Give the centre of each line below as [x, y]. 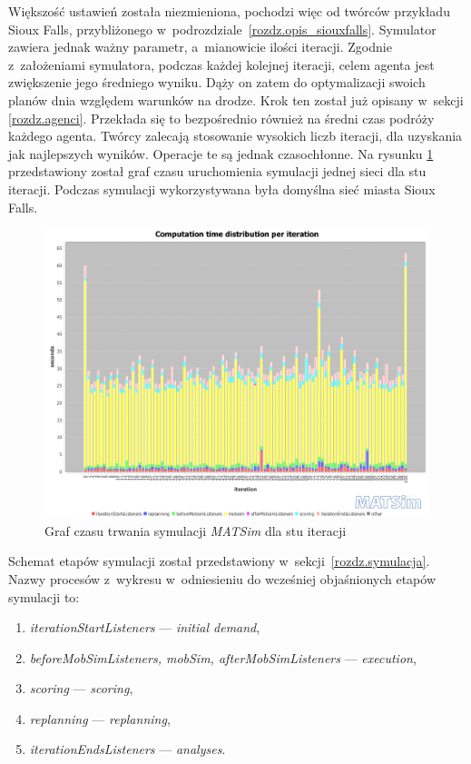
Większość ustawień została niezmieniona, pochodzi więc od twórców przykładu [229, 11]
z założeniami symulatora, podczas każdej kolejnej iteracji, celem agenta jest [221, 64]
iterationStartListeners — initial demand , [145, 627]
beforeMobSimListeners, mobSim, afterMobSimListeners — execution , [223, 657]
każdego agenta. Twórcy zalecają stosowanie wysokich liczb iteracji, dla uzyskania [235, 136]
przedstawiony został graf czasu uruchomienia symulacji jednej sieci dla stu [217, 171]
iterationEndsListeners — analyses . [128, 749]
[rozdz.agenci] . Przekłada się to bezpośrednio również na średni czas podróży [221, 118]
